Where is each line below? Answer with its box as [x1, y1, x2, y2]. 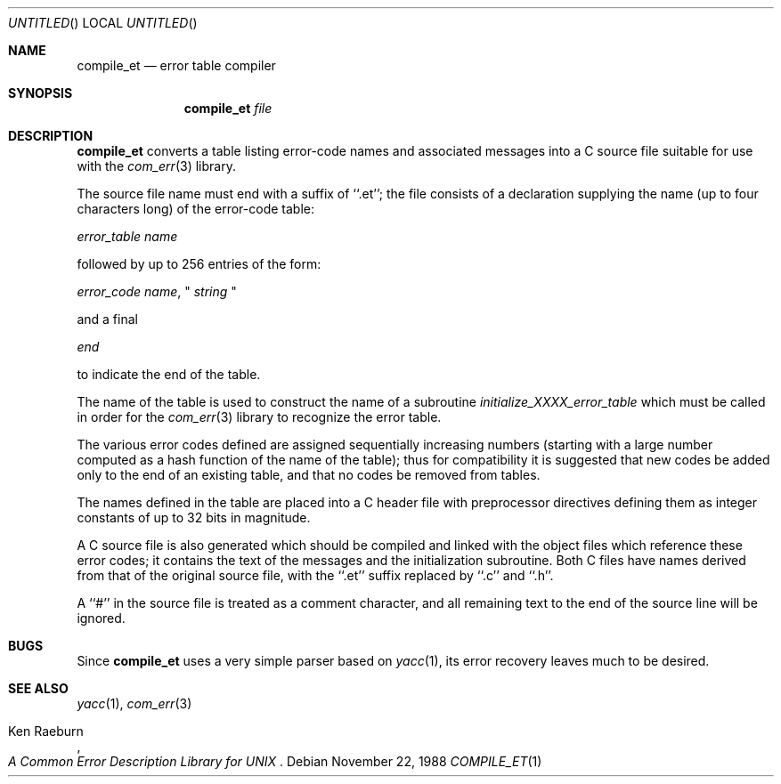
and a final [77, 311, 138, 327]
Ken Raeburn [8, 723, 84, 739]
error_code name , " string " [77, 284, 237, 299]
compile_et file [183, 101, 273, 116]
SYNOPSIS [8, 85, 73, 101]
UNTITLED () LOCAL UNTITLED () [8, 15, 198, 30]
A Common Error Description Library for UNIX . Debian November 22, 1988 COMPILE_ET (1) [8, 754, 542, 769]
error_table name [77, 229, 178, 244]
